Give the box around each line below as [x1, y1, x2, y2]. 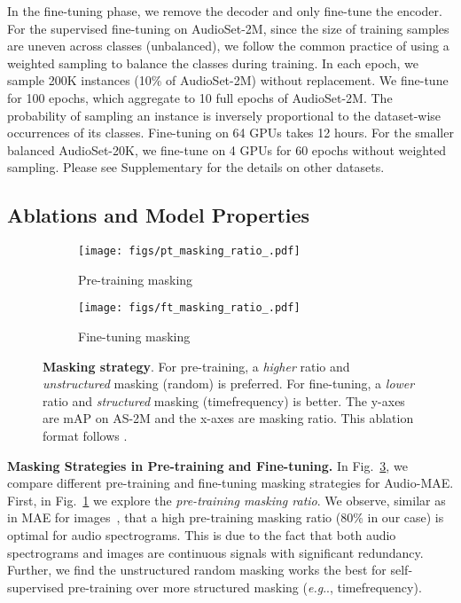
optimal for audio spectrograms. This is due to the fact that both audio [7, 525, 396, 544]
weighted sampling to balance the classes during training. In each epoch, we [7, 53, 418, 72]
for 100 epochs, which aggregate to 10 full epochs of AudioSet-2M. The [7, 88, 393, 106]
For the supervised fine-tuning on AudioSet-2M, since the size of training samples [7, 19, 449, 37]
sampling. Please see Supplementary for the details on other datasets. [7, 158, 385, 176]
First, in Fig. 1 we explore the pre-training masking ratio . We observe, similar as [7, 490, 446, 509]
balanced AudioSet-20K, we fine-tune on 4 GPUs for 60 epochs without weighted [7, 140, 447, 159]
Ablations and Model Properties [7, 201, 310, 229]
